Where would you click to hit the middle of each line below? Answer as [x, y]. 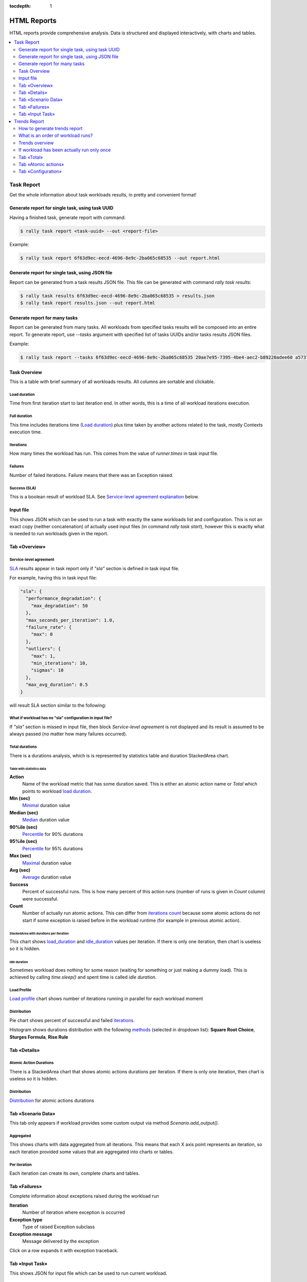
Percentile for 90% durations [53, 834]
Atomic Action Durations [31, 1063]
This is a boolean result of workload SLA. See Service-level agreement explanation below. [104, 497]
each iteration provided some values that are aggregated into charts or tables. [92, 1152]
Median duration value [46, 820]
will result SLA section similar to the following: [58, 705]
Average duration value [47, 877]
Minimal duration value [46, 806]
